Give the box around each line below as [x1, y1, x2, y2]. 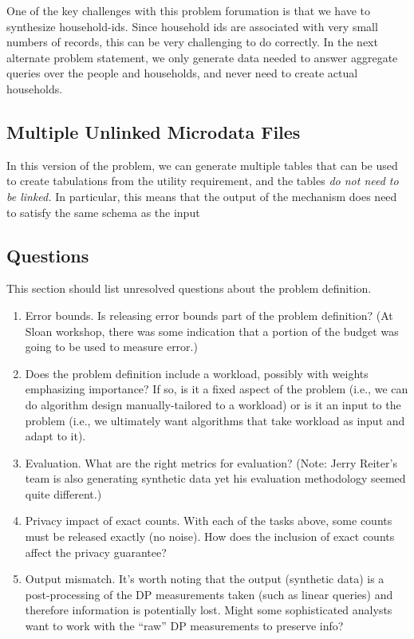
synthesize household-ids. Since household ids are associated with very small [6, 18, 378, 34]
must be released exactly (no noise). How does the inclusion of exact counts [25, 528, 395, 545]
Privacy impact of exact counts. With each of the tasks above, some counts [25, 512, 392, 529]
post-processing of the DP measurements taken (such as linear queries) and [25, 586, 393, 602]
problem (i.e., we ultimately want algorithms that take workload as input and [25, 412, 405, 428]
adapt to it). [25, 428, 86, 444]
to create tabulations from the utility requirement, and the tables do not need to [6, 172, 399, 189]
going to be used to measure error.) [25, 338, 198, 355]
